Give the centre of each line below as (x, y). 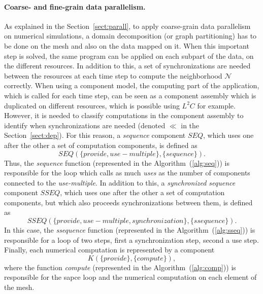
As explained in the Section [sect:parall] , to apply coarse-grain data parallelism (127, 26)
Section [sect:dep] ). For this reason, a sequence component (95, 135)
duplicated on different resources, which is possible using (92, 105)
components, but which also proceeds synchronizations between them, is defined (128, 202)
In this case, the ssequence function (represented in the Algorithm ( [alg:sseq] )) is (130, 230)
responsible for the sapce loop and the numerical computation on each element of (130, 277)
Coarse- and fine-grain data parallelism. (75, 6)
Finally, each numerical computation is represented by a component (109, 250)
